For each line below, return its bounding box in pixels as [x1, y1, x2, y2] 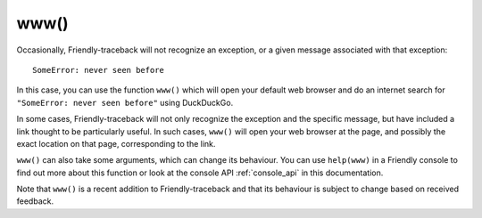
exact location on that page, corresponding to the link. [16, 138, 216, 149]
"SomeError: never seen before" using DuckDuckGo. [16, 97, 234, 108]
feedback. [16, 196, 54, 206]
